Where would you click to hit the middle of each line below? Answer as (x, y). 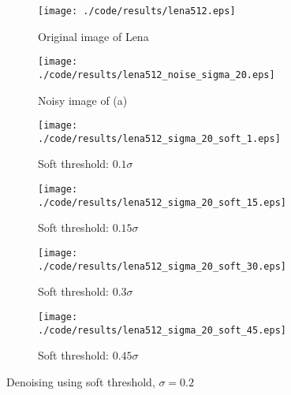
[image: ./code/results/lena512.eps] (137, 11)
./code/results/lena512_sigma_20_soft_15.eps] (162, 202)
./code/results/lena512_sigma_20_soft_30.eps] (162, 266)
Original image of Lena (93, 36)
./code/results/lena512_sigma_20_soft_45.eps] (162, 330)
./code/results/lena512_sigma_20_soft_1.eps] (159, 138)
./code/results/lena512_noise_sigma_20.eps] (157, 75)
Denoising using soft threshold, (81, 381)
